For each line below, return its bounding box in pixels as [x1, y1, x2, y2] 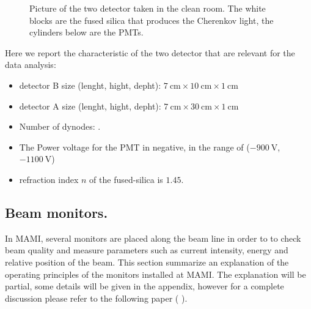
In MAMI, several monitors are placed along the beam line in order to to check [5, 231, 301, 244]
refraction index [19, 173, 79, 185]
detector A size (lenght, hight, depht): [19, 99, 161, 112]
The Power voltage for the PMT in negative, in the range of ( [19, 140, 250, 153]
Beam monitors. [5, 203, 108, 222]
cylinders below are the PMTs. [29, 26, 144, 39]
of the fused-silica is [89, 173, 163, 185]
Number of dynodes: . [19, 120, 101, 133]
